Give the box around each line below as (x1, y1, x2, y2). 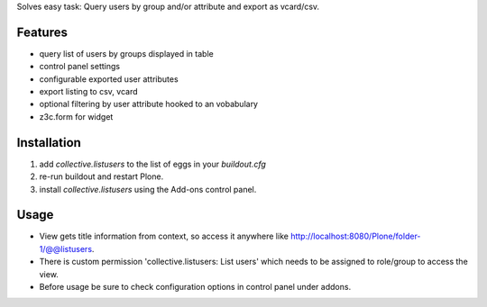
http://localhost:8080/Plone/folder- (289, 230, 421, 242)
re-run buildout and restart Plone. (39, 171, 164, 182)
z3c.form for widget (39, 111, 114, 122)
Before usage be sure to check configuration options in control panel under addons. (39, 282, 352, 293)
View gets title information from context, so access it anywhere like (39, 230, 289, 242)
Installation (16, 135, 81, 150)
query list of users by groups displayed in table (39, 48, 214, 59)
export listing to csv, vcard (39, 86, 138, 97)
